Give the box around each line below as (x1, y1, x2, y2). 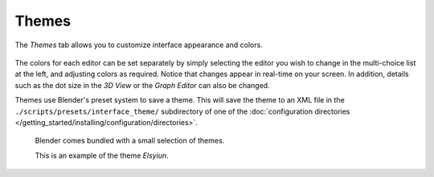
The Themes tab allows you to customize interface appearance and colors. (14, 40, 263, 50)
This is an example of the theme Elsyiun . (35, 151, 169, 160)
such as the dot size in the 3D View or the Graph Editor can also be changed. (14, 80, 270, 90)
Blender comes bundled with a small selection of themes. (35, 136, 225, 146)
